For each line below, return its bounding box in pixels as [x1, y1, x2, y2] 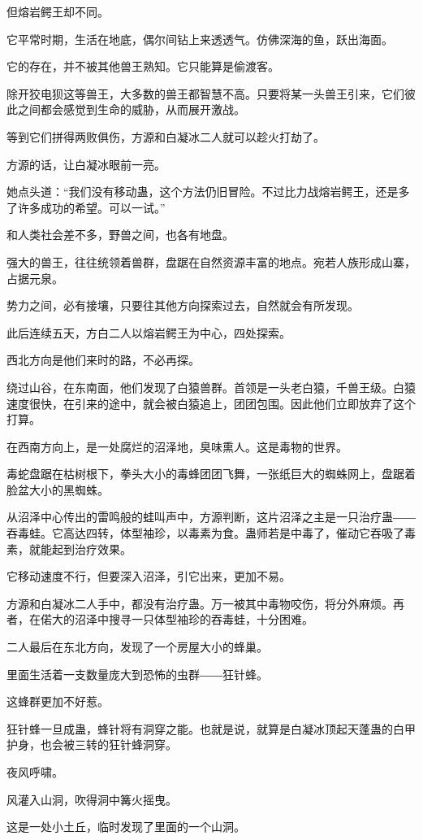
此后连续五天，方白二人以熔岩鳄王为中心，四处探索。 [6, 324, 291, 341]
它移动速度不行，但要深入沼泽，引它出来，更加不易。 [6, 568, 291, 585]
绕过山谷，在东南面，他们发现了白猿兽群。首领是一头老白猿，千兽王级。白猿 [6, 378, 416, 395]
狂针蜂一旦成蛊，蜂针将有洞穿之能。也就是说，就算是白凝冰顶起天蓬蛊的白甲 [6, 720, 416, 737]
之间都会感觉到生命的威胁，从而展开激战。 [17, 101, 245, 118]
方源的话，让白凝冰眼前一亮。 [6, 155, 166, 172]
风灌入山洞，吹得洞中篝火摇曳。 [6, 790, 177, 807]
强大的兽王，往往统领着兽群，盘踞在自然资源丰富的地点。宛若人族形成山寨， [6, 253, 416, 270]
